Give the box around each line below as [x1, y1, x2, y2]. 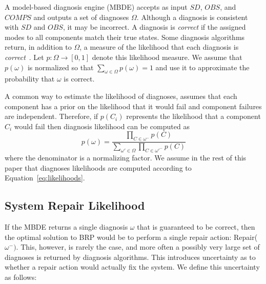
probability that [5, 73, 55, 84]
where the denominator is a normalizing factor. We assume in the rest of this [5, 152, 247, 163]
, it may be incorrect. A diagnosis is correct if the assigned [63, 22, 246, 32]
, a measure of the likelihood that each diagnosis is [79, 42, 239, 52]
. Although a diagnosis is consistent [136, 11, 248, 22]
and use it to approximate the [155, 62, 250, 72]
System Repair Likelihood [5, 197, 145, 213]
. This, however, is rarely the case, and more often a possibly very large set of [16, 241, 260, 252]
